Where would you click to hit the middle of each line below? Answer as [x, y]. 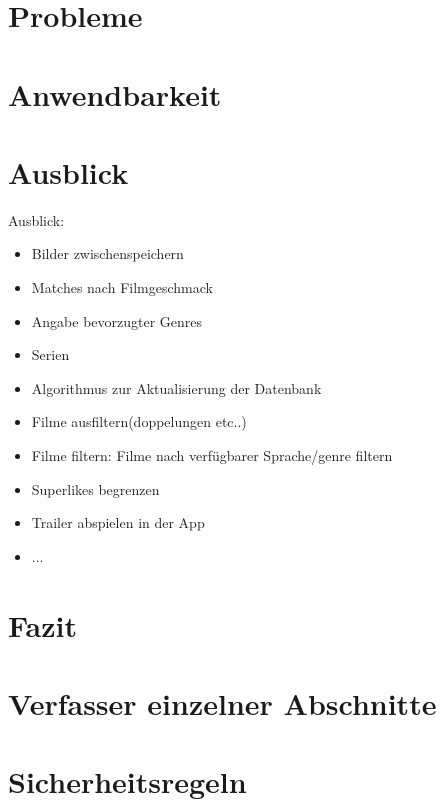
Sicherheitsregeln [127, 781]
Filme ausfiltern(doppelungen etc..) [139, 421]
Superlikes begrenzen [95, 488]
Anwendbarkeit [115, 93]
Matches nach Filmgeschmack [122, 287]
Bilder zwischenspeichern [107, 253]
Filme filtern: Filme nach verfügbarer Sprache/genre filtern [212, 455]
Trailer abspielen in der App [118, 522]
